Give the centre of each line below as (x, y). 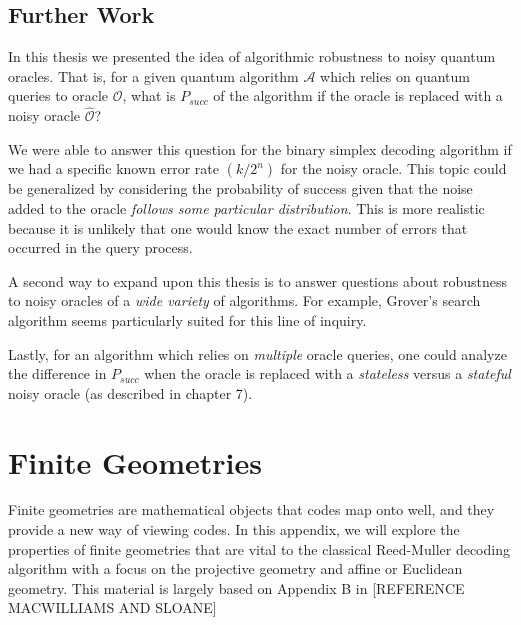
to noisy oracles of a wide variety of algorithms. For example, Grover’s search (244, 300)
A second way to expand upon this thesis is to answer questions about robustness (258, 280)
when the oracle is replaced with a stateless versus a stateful (327, 373)
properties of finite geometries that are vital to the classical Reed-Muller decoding (259, 548)
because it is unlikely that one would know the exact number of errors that (238, 227)
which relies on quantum (395, 75)
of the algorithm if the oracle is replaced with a (358, 95)
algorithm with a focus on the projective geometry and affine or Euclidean (235, 568)
